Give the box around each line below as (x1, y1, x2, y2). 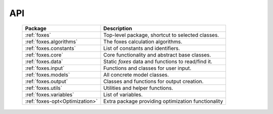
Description (103, 25, 132, 32)
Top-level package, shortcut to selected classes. (103, 31, 219, 38)
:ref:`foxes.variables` (25, 91, 74, 98)
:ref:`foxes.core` (25, 51, 63, 58)
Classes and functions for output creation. (103, 78, 204, 85)
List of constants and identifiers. (103, 44, 180, 51)
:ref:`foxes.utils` (25, 84, 63, 91)
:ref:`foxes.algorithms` (25, 38, 78, 45)
